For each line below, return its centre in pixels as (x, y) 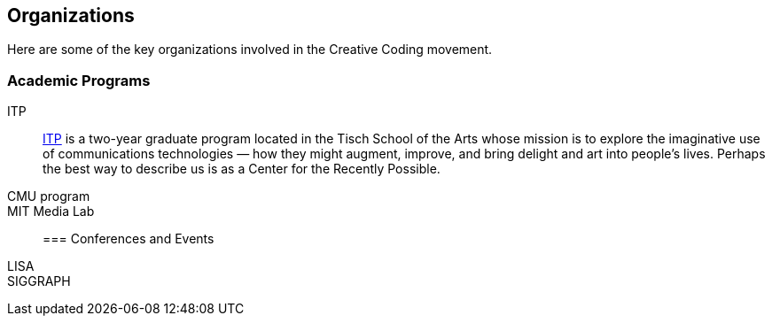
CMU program (49, 196)
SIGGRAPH (39, 281)
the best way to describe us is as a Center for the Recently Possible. (242, 169)
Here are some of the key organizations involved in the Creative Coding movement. (250, 50)
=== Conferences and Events (129, 239)
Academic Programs (79, 80)
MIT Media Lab (51, 211)
